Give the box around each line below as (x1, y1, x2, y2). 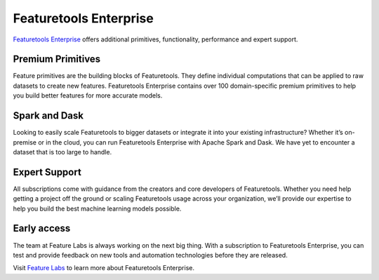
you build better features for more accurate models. (13, 91, 163, 100)
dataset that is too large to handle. (13, 147, 112, 156)
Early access (13, 222, 71, 234)
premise (13, 138, 36, 147)
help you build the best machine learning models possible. (13, 204, 182, 213)
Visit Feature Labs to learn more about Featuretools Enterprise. (13, 264, 194, 272)
